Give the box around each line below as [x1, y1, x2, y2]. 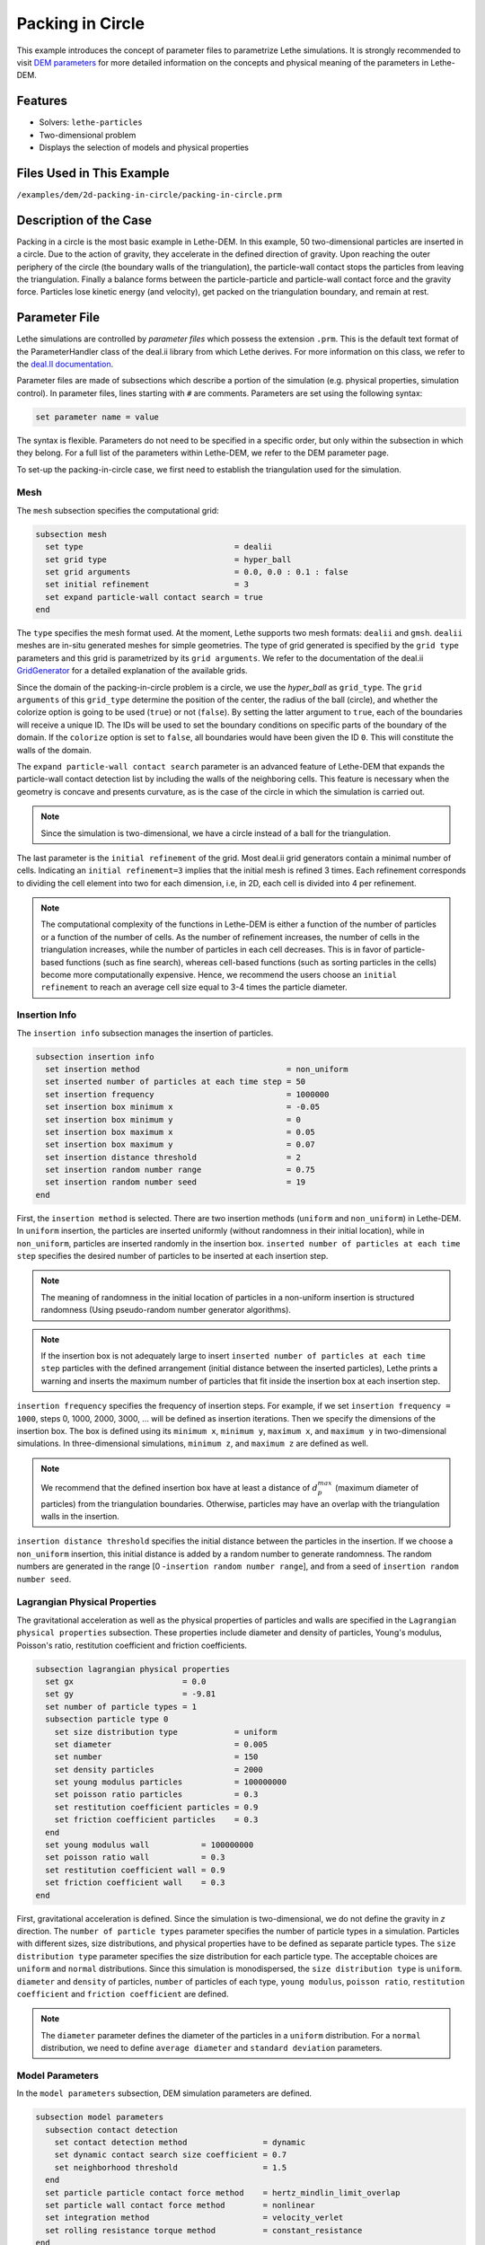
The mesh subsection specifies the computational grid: [16, 505, 219, 515]
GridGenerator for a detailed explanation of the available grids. [16, 665, 248, 676]
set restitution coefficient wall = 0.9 [45, 1864, 225, 1875]
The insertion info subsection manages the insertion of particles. [16, 1027, 274, 1038]
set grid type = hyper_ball [45, 554, 292, 565]
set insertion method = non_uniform [45, 1064, 348, 1074]
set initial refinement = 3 [45, 579, 249, 590]
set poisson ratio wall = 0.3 [45, 1853, 225, 1862]
